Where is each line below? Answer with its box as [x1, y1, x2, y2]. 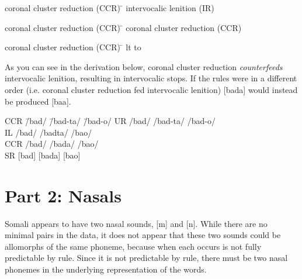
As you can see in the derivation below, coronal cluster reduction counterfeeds [5, 60, 283, 73]
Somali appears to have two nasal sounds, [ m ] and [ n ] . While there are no [5, 217, 268, 229]
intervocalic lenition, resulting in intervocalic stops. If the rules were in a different [5, 72, 297, 84]
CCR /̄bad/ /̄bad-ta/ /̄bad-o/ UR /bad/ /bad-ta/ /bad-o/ [5, 115, 216, 127]
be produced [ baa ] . [5, 95, 71, 107]
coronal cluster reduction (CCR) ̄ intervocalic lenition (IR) [5, 2, 214, 13]
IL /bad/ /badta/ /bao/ [5, 126, 92, 138]
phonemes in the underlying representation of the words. [5, 263, 207, 275]
